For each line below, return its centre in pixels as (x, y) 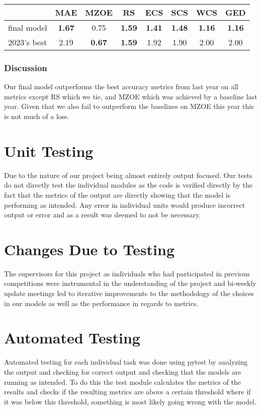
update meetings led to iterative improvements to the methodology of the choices (129, 293)
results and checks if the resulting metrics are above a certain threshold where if (127, 392)
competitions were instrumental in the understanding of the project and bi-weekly (130, 283)
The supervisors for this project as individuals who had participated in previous (127, 273)
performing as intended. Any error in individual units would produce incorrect (125, 204)
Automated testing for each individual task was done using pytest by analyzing (126, 362)
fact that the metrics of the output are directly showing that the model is (117, 194)
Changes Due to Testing (90, 249)
